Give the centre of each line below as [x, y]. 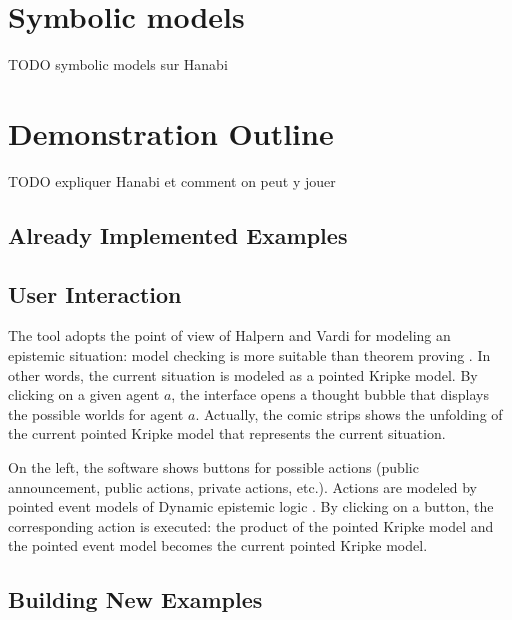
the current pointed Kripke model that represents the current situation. [227, 433]
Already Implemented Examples [178, 234]
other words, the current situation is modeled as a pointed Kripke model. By [243, 374]
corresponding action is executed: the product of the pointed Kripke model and [251, 525]
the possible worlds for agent [96, 413]
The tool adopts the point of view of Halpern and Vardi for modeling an [229, 335]
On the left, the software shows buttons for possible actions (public [213, 466]
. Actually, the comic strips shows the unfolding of [349, 413]
